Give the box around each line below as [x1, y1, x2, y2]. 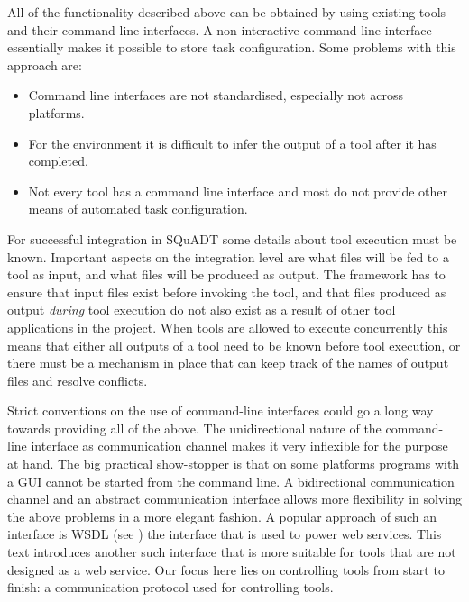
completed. [28, 151, 88, 170]
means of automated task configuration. [28, 199, 248, 218]
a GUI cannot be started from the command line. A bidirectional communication [7, 471, 455, 490]
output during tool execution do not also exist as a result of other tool [7, 300, 396, 319]
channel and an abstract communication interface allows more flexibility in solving [7, 489, 462, 508]
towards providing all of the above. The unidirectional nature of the [7, 418, 382, 437]
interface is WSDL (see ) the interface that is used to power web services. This [7, 524, 442, 543]
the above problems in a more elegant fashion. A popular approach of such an [7, 506, 437, 525]
